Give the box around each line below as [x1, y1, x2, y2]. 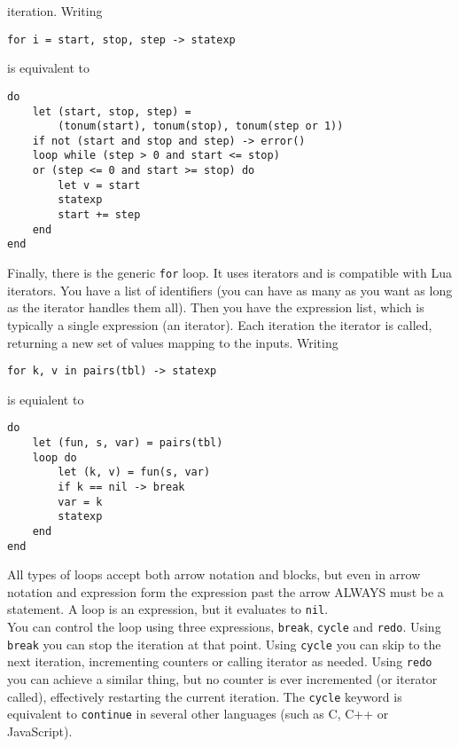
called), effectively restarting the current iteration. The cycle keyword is [7, 687, 402, 705]
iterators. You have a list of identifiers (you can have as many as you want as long [7, 280, 453, 299]
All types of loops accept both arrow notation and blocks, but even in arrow [7, 565, 421, 584]
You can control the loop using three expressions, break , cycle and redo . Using [7, 617, 441, 636]
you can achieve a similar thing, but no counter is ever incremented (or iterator [7, 670, 438, 688]
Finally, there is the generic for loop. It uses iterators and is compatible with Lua [7, 263, 452, 282]
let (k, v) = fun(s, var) [58, 466, 211, 479]
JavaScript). [7, 721, 73, 740]
